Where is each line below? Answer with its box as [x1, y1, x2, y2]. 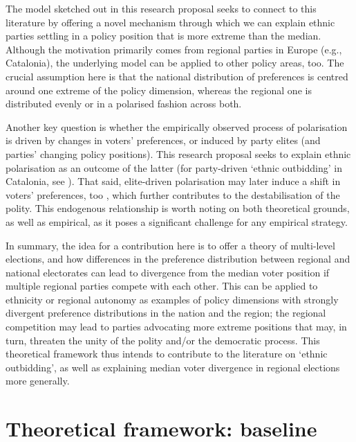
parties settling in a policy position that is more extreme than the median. [6, 28, 321, 43]
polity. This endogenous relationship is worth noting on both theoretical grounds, [6, 201, 350, 215]
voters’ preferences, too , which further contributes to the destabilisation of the [6, 187, 340, 202]
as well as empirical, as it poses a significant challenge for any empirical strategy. [6, 214, 348, 229]
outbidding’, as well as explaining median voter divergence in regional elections [6, 360, 340, 374]
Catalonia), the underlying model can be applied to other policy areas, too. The [6, 55, 344, 70]
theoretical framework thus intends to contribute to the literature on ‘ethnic [6, 346, 328, 361]
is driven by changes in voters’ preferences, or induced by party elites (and [6, 133, 321, 148]
